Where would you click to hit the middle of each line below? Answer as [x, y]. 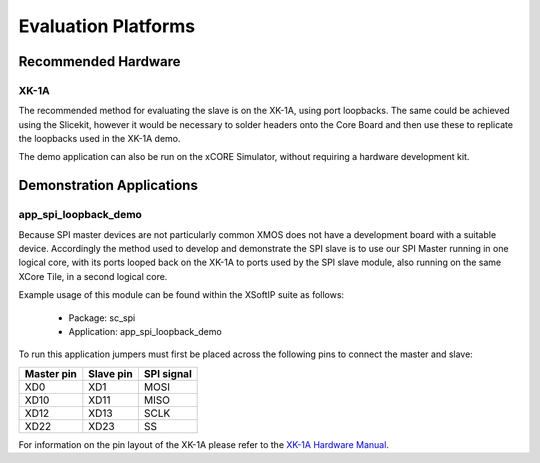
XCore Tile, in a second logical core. [93, 276]
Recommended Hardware [99, 61]
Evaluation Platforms [107, 26]
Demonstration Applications [108, 185]
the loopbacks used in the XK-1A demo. [99, 139]
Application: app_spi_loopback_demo [145, 331]
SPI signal [167, 373]
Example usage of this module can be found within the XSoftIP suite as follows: [181, 295]
